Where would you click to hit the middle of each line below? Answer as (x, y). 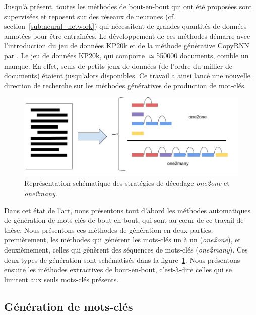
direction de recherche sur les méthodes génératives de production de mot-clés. (125, 85)
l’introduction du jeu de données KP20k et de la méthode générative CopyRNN (127, 46)
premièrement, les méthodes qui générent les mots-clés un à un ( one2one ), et (122, 240)
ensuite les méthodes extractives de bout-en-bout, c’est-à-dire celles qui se (118, 269)
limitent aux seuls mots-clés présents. (61, 279)
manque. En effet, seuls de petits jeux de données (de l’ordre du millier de (118, 65)
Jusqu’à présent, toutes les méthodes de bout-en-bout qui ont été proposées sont (128, 6)
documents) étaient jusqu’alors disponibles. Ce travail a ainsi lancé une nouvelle (127, 75)
